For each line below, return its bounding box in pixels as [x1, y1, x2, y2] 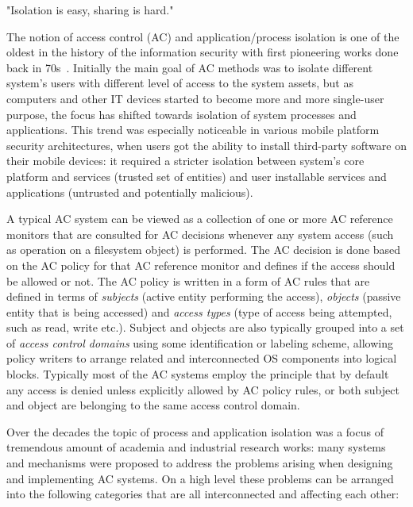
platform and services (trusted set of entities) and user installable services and [6, 167, 387, 184]
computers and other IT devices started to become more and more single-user [6, 90, 384, 106]
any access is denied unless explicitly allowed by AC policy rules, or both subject [6, 381, 399, 398]
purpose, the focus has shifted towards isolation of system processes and [6, 106, 357, 122]
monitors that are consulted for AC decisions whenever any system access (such [6, 225, 394, 242]
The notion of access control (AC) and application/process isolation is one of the [6, 28, 399, 44]
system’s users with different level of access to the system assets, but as [6, 75, 353, 91]
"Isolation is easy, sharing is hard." [6, 2, 174, 17]
